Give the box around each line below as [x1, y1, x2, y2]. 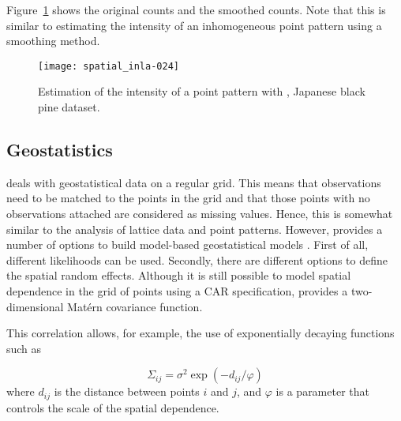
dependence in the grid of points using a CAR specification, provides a [6, 282, 348, 299]
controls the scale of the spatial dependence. [6, 399, 219, 415]
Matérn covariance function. [67, 298, 203, 314]
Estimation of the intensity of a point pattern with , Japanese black [38, 83, 365, 100]
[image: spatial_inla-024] [38, 60, 179, 72]
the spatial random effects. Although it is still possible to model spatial [6, 267, 351, 284]
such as [6, 340, 42, 356]
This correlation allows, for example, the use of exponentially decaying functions [6, 325, 395, 341]
